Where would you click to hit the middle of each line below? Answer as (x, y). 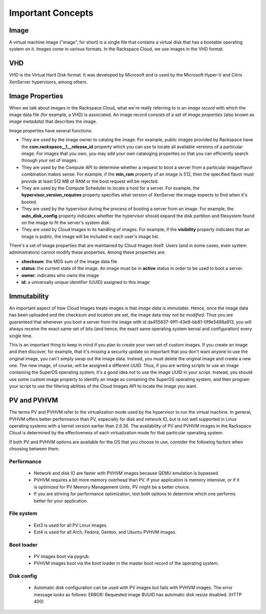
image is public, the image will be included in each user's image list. (90, 236)
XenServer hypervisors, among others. (49, 82)
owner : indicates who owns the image (60, 275)
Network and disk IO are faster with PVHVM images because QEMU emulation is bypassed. (126, 473)
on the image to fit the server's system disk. (66, 223)
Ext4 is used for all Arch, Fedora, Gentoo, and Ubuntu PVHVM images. (105, 532)
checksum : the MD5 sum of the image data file (69, 261)
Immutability (29, 296)
